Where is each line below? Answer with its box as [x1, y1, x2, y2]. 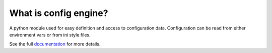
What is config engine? [9, 7, 108, 18]
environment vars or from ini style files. [9, 31, 91, 37]
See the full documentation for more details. [9, 41, 101, 47]
